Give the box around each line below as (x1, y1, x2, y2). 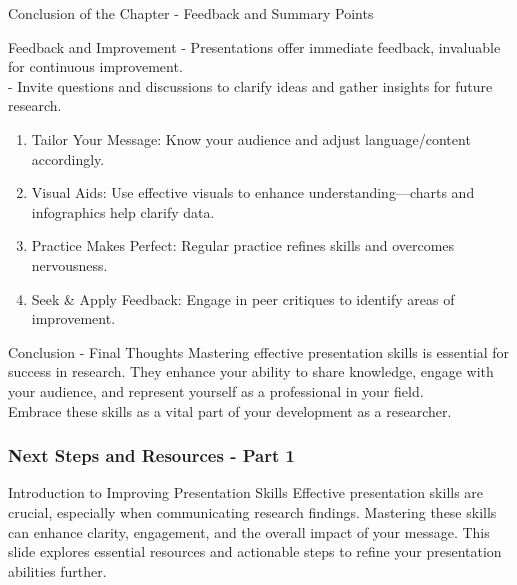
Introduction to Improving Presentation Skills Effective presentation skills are (8, 482, 484, 503)
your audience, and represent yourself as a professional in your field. (8, 380, 424, 401)
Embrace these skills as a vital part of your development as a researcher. (8, 400, 452, 421)
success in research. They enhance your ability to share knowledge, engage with (8, 361, 494, 382)
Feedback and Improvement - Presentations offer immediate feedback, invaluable (8, 36, 501, 57)
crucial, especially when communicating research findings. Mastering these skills (8, 501, 497, 522)
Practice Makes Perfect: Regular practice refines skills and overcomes (31, 235, 455, 256)
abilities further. (8, 560, 107, 581)
